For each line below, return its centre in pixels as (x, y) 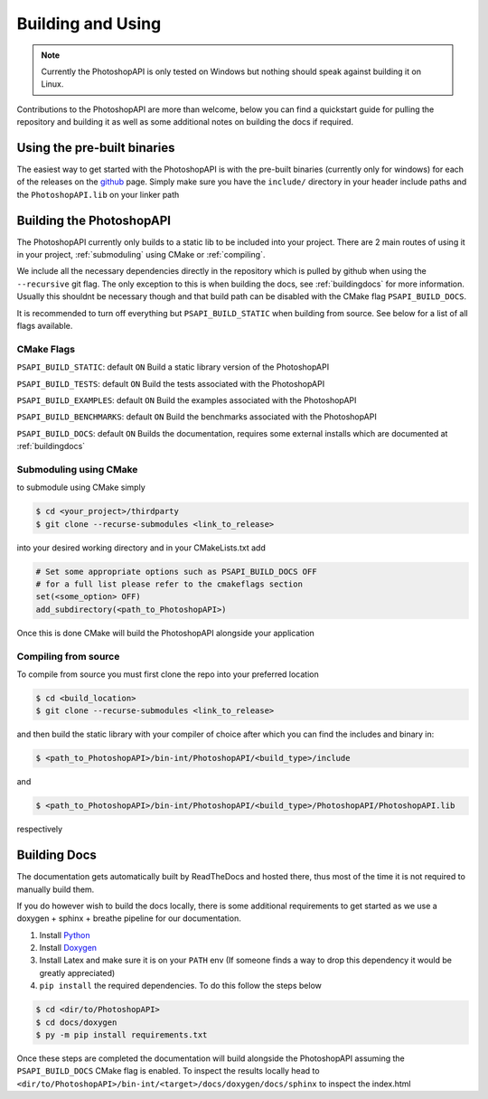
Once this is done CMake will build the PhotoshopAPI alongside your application (166, 633)
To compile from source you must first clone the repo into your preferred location (168, 674)
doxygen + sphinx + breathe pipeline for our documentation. (129, 918)
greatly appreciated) (77, 972)
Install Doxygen (68, 948)
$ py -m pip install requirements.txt (122, 1035)
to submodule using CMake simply (81, 487)
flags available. (45, 326)
